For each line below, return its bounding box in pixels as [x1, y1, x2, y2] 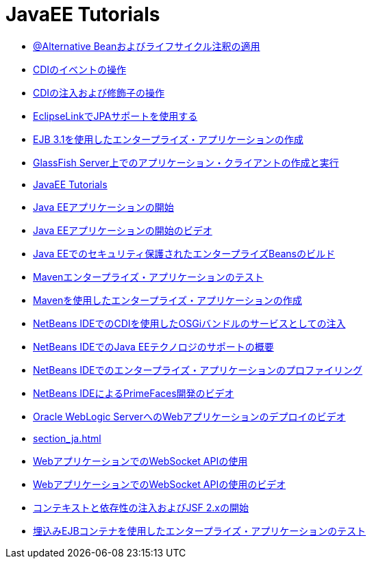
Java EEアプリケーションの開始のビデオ [33, 224, 212, 236]
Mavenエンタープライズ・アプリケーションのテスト [33, 270, 264, 283]
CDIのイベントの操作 [33, 63, 127, 75]
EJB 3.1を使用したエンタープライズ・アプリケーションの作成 [33, 133, 303, 145]
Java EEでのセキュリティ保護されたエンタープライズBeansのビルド [33, 247, 335, 259]
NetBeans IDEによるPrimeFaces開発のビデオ [33, 387, 234, 399]
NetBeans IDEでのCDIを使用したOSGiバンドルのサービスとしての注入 [33, 317, 346, 329]
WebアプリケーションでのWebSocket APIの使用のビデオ [33, 478, 286, 490]
